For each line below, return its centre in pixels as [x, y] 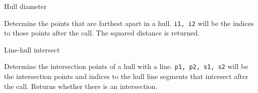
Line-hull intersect [32, 49]
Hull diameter [25, 6]
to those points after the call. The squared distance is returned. [102, 33]
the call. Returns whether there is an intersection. [81, 86]
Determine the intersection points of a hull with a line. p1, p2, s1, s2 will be [126, 66]
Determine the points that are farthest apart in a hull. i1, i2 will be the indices [129, 23]
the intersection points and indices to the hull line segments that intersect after [126, 76]
